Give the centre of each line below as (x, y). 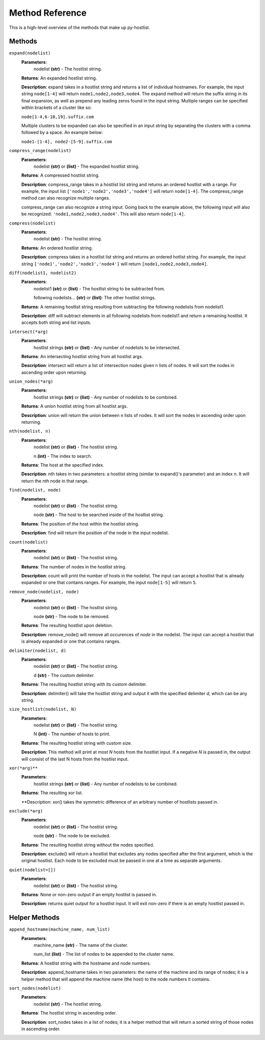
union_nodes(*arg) (31, 382)
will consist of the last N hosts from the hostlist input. (75, 759)
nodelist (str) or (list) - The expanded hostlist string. (87, 166)
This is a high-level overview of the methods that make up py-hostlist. (79, 27)
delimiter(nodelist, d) (38, 650)
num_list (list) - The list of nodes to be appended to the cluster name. (104, 954)
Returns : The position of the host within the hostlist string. (80, 524)
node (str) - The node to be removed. (72, 617)
